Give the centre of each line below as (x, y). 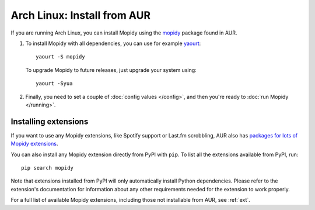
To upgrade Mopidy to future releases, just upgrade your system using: (111, 70)
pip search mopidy (48, 168)
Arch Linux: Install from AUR (81, 15)
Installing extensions (50, 121)
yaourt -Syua (54, 84)
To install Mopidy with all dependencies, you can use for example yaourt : (113, 43)
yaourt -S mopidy (60, 57)
